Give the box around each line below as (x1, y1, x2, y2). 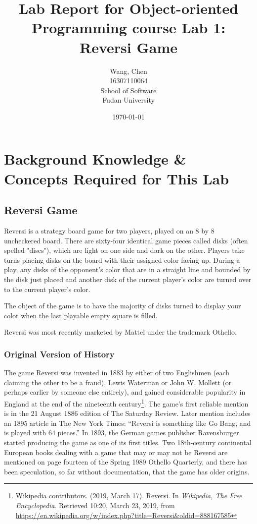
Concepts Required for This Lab (4, 168, 229, 188)
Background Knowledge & (4, 149, 186, 169)
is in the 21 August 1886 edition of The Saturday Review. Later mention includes (4, 408, 251, 418)
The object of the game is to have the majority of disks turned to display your (4, 300, 241, 311)
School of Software (100, 85, 157, 95)
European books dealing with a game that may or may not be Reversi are (4, 447, 228, 457)
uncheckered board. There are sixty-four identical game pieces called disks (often (4, 235, 248, 245)
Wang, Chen (110, 65, 147, 76)
